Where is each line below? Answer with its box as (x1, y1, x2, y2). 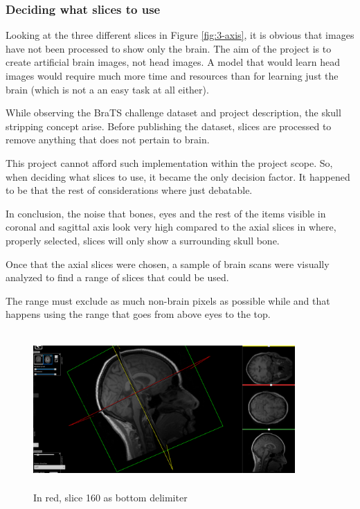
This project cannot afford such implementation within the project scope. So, (6, 155, 333, 170)
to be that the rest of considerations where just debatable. (6, 183, 253, 197)
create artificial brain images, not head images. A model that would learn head (6, 55, 340, 69)
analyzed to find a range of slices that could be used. (6, 270, 229, 285)
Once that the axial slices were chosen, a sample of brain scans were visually (6, 256, 330, 271)
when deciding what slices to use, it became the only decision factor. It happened (6, 169, 350, 184)
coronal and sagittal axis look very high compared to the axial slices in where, (6, 220, 336, 234)
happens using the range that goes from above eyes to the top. (6, 307, 271, 321)
